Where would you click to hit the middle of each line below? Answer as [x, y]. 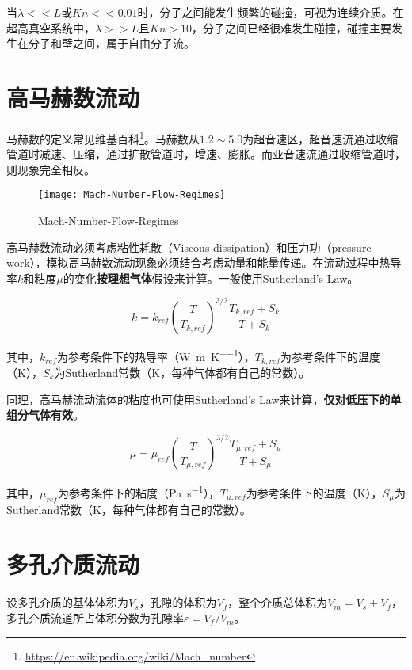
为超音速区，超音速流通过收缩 [320, 138]
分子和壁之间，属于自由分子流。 [111, 43]
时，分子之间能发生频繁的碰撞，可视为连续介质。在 [271, 12]
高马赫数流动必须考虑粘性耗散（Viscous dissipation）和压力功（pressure [189, 247]
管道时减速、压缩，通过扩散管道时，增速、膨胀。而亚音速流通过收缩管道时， [206, 154]
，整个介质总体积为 [278, 602]
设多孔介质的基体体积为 [67, 602]
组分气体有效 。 [45, 415]
